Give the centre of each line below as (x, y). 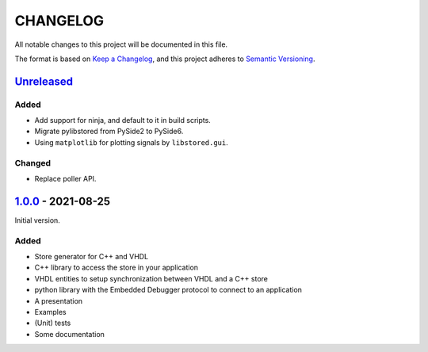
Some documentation (69, 334)
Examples (50, 312)
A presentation (59, 300)
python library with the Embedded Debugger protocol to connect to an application (168, 290)
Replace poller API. (65, 179)
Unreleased (44, 81)
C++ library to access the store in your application (116, 268)
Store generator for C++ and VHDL (92, 257)
